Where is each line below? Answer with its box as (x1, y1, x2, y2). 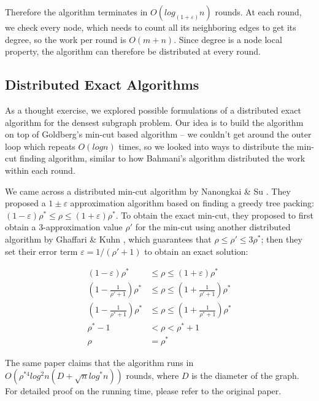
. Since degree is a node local (174, 33, 282, 45)
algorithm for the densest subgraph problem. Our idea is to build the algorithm (5, 115, 304, 128)
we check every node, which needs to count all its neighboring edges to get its (5, 21, 296, 33)
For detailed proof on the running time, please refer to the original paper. (5, 384, 282, 397)
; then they (261, 232, 302, 245)
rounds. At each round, (215, 6, 302, 18)
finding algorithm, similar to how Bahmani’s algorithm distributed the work (20, 152, 306, 165)
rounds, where (126, 369, 179, 382)
